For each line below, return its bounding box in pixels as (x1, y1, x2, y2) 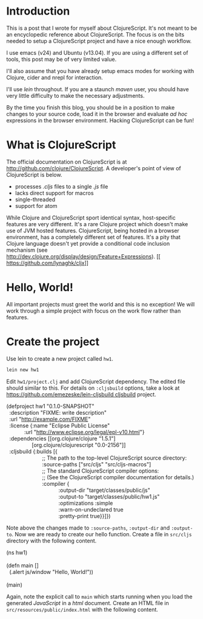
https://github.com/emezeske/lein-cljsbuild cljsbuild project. (6, 390, 156, 398)
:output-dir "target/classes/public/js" (58, 486, 150, 494)
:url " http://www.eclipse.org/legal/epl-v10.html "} (24, 428, 145, 435)
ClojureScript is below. (6, 171, 62, 178)
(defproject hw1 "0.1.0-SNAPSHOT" (6, 403, 95, 410)
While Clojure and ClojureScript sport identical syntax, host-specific (6, 214, 176, 221)
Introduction (6, 4, 70, 18)
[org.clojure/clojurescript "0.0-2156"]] (31, 441, 126, 448)
